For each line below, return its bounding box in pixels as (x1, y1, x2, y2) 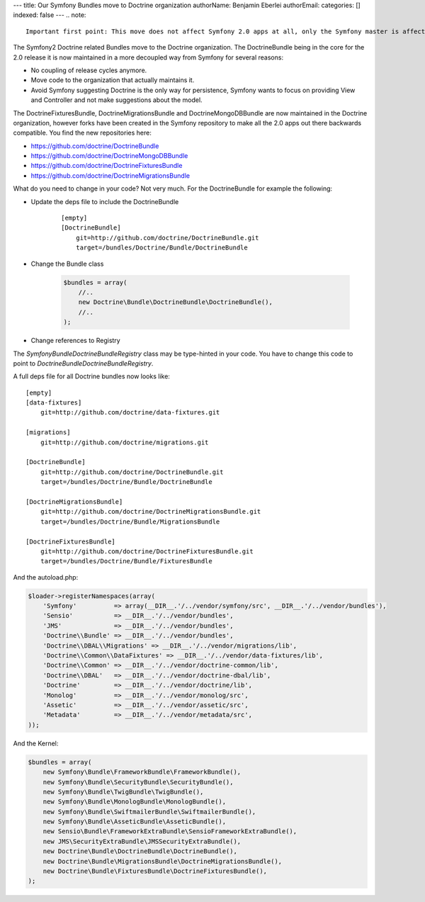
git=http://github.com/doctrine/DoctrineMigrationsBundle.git (40, 507, 261, 516)
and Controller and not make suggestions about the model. (30, 96, 203, 104)
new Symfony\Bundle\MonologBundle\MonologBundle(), (42, 798, 227, 806)
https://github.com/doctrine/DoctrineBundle (30, 142, 159, 150)
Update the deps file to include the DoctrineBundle (30, 197, 179, 205)
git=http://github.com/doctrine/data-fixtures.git (40, 408, 220, 417)
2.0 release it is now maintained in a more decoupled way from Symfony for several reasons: (13, 53, 283, 62)
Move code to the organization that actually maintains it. (30, 76, 195, 84)
